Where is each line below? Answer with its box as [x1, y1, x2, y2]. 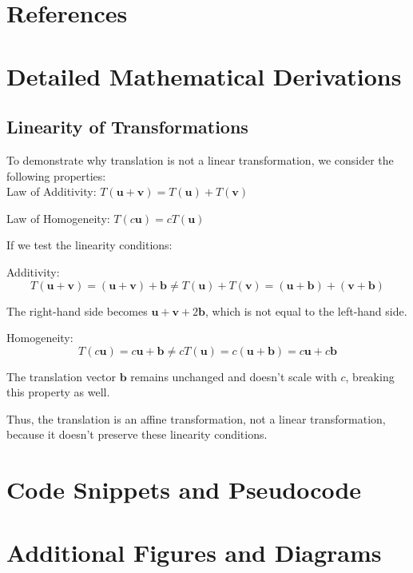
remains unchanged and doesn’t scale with [130, 368, 337, 384]
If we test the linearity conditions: [6, 237, 173, 253]
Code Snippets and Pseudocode [6, 473, 362, 506]
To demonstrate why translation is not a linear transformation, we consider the [6, 151, 394, 168]
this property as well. [6, 384, 110, 400]
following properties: [6, 167, 106, 184]
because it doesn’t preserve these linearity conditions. [6, 426, 268, 443]
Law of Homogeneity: [6, 209, 110, 226]
